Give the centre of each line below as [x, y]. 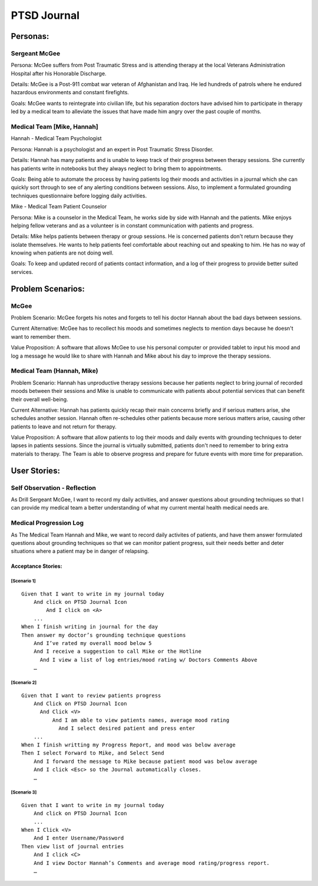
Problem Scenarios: [48, 289]
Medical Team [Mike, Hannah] [54, 127]
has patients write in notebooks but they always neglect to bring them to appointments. [117, 168]
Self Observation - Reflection [54, 488]
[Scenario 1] [23, 581]
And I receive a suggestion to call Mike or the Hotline [117, 652]
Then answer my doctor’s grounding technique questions [104, 635]
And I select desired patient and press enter [127, 728]
